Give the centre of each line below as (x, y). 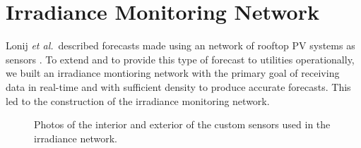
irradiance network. (76, 138)
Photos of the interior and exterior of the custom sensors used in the (182, 124)
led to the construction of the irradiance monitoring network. (138, 100)
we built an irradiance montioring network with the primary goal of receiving (173, 73)
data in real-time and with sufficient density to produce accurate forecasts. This (178, 86)
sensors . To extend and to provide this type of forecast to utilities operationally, (180, 59)
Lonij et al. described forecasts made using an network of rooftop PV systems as (180, 45)
